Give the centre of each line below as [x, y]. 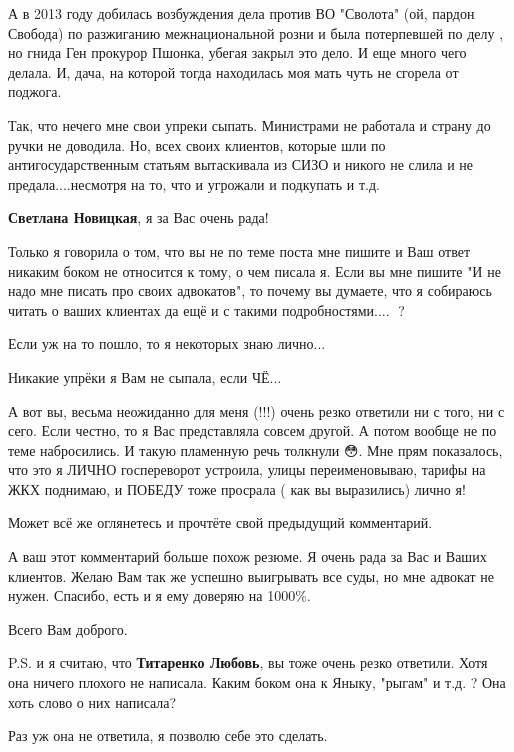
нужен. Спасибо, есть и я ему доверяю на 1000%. [159, 595]
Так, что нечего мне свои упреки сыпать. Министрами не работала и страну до [249, 124]
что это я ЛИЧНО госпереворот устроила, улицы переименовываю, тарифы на [247, 469]
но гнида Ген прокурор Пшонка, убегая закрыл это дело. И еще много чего [237, 52]
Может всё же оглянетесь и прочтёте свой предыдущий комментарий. [220, 522]
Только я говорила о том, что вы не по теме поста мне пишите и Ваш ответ [239, 250]
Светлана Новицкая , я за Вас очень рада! [138, 217]
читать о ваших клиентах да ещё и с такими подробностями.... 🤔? [206, 309]
